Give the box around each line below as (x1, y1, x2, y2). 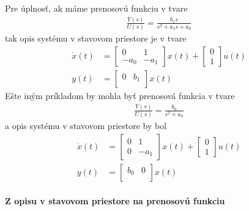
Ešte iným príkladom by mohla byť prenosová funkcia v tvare (5, 89, 235, 102)
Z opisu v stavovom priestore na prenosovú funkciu (5, 194, 225, 207)
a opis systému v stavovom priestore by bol (5, 119, 167, 132)
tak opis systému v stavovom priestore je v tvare (5, 32, 187, 45)
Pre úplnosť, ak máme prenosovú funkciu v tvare (5, 2, 188, 14)
